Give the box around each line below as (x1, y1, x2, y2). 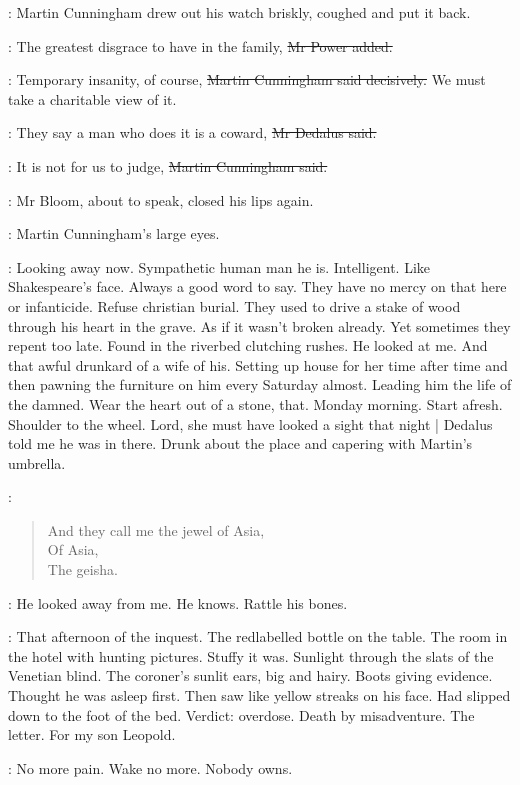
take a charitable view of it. (8, 88, 177, 109)
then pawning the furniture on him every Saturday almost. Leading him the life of (8, 374, 512, 395)
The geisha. (47, 559, 118, 580)
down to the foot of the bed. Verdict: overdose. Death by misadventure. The (8, 704, 475, 725)
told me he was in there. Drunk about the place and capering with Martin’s (8, 433, 473, 454)
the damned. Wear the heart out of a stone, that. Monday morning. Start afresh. (8, 393, 503, 414)
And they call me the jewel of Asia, (47, 519, 265, 540)
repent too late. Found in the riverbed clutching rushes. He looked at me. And (8, 335, 488, 356)
